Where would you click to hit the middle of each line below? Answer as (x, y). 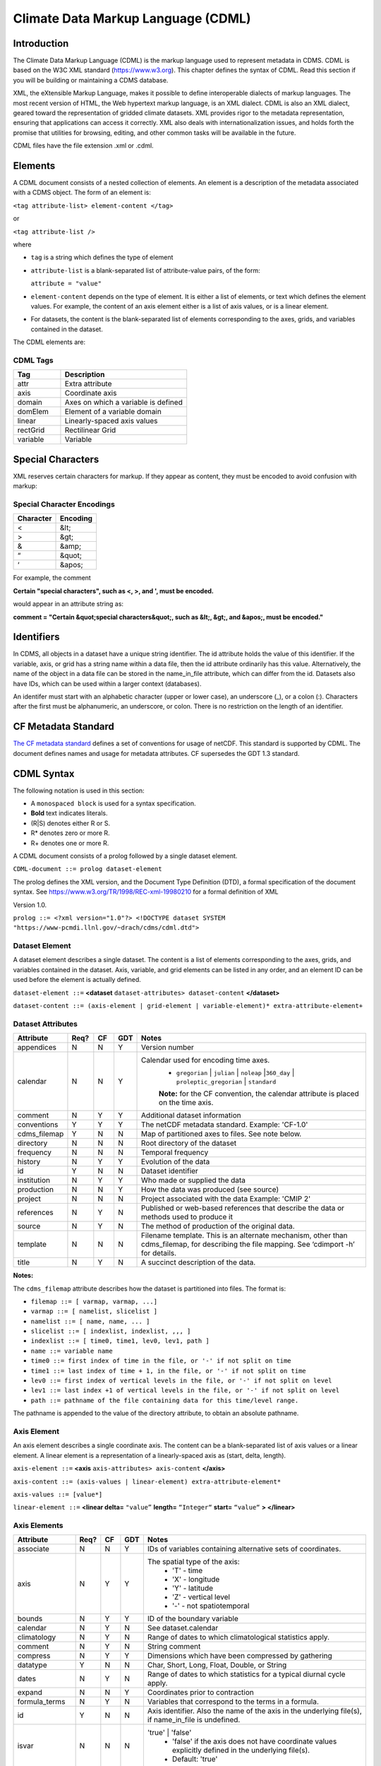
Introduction (41, 43)
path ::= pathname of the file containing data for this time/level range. (165, 1400)
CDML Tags (33, 360)
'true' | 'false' (169, 1733)
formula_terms (41, 1702)
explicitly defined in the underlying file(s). (241, 1750)
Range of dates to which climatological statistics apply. (238, 1637)
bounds (30, 1619)
